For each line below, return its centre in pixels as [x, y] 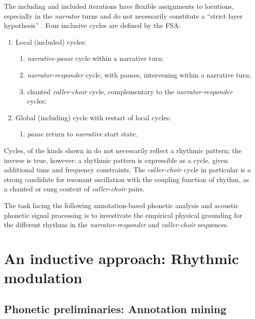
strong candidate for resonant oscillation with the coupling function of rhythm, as [127, 179]
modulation [43, 278]
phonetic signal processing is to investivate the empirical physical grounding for [123, 215]
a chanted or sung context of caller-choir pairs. [75, 189]
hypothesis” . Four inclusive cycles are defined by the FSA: [92, 25]
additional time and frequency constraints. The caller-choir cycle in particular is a [127, 170]
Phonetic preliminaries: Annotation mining [115, 308]
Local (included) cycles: [51, 41]
